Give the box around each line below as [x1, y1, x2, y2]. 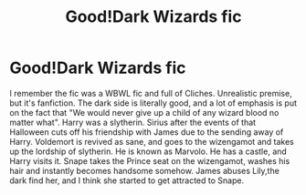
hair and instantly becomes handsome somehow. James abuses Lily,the [9, 165, 280, 176]
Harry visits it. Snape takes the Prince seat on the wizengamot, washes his [9, 155, 290, 166]
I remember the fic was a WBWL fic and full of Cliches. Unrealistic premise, [9, 87, 292, 98]
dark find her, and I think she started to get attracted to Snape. [9, 175, 245, 186]
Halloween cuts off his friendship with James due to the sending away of [9, 126, 284, 138]
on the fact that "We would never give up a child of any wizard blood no [9, 107, 280, 118]
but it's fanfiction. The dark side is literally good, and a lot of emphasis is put [9, 97, 298, 108]
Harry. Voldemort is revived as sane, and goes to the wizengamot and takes [9, 136, 294, 147]
